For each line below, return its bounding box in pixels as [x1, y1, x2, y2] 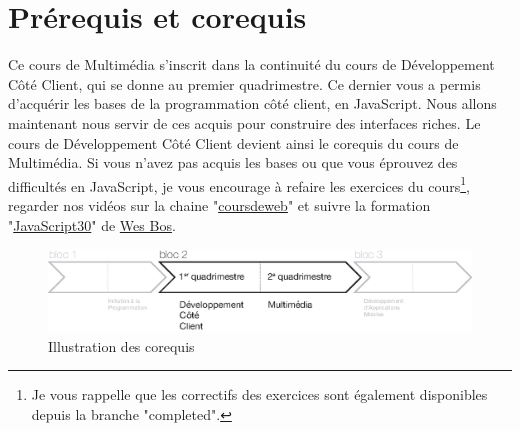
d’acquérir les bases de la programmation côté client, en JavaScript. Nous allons [8, 93, 497, 114]
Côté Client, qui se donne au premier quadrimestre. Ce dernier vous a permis [8, 73, 481, 94]
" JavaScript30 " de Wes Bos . [8, 214, 176, 235]
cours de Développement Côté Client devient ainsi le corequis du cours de [8, 132, 459, 153]
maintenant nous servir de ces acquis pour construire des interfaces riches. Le [8, 112, 481, 133]
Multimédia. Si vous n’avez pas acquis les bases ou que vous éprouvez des [8, 152, 458, 173]
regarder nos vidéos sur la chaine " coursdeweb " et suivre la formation [8, 194, 431, 215]
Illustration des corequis [48, 335, 195, 356]
